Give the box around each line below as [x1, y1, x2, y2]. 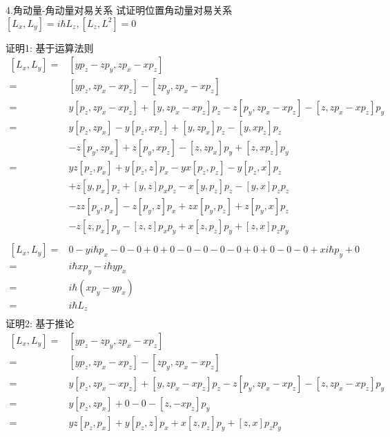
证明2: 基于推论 [6, 316, 75, 331]
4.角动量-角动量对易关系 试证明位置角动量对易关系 [6, 2, 233, 17]
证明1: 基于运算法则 [6, 40, 94, 55]
